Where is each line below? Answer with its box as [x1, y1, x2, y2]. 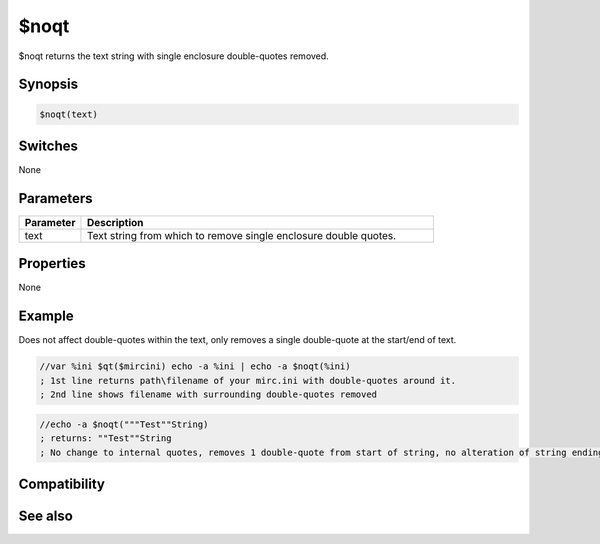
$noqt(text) [39, 108, 99, 120]
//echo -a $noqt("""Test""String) [39, 418, 209, 430]
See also [18, 507, 74, 524]
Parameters [18, 190, 93, 207]
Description [86, 215, 144, 229]
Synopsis [18, 76, 79, 93]
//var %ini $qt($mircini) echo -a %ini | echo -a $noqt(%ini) [39, 361, 351, 372]
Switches [18, 137, 79, 154]
